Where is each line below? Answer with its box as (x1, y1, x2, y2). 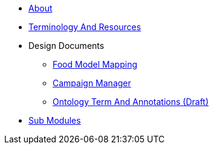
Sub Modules (28, 115, 81, 125)
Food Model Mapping (53, 59, 138, 69)
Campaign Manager (53, 78, 131, 88)
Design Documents (28, 40, 105, 51)
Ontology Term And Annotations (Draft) (53, 97, 209, 107)
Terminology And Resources (28, 22, 141, 32)
